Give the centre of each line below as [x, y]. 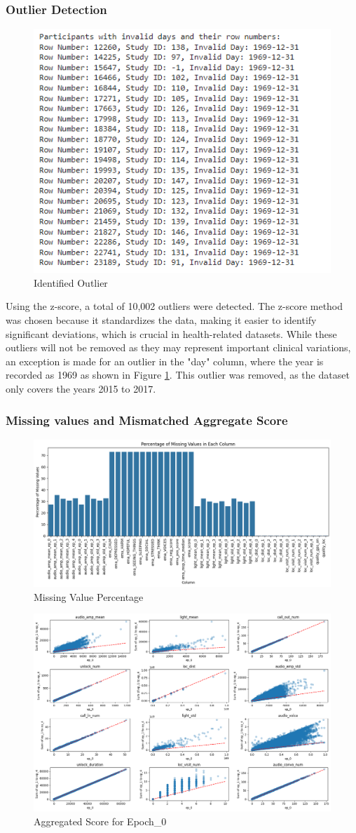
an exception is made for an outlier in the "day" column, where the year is [165, 361]
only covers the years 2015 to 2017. [81, 388]
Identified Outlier [71, 282]
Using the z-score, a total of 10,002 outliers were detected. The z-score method [174, 306]
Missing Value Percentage [89, 596]
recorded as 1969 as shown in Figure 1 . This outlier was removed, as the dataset [178, 375]
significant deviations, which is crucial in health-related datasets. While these [171, 333]
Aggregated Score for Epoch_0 [100, 821]
